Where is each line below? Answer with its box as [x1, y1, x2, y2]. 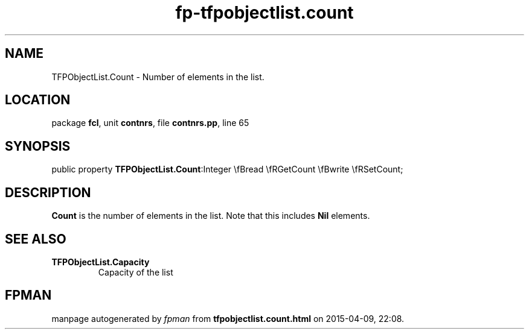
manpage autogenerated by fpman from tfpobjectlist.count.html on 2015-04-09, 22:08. [51, 313, 405, 324]
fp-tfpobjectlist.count [175, 2, 354, 23]
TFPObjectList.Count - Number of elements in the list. [51, 71, 264, 82]
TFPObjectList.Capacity [51, 256, 150, 267]
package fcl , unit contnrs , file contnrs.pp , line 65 [51, 118, 249, 128]
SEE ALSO [5, 231, 66, 247]
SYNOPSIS [5, 138, 71, 154]
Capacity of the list [98, 266, 173, 277]
